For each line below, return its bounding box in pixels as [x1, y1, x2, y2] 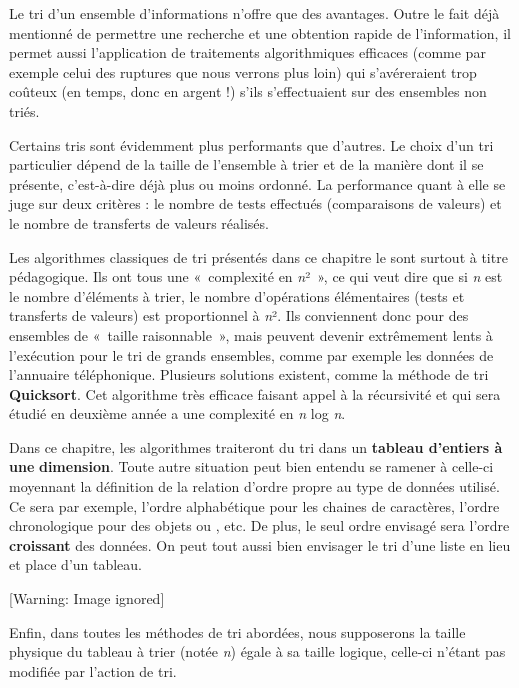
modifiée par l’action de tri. [9, 660, 177, 681]
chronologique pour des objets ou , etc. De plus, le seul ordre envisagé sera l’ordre [9, 515, 510, 536]
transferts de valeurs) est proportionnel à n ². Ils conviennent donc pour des [9, 305, 469, 326]
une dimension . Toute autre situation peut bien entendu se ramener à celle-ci [9, 456, 494, 477]
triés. [9, 100, 40, 121]
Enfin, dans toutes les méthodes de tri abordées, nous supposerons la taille [9, 621, 466, 642]
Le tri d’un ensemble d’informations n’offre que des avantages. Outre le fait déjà [9, 3, 500, 23]
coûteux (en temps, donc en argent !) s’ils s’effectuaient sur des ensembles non [9, 81, 487, 102]
